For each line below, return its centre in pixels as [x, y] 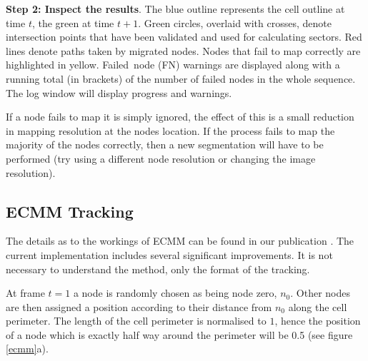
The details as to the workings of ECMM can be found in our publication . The [180, 241]
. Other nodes [320, 293]
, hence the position [318, 321]
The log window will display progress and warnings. [119, 92]
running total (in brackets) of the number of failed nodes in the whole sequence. [181, 78]
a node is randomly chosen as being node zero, [175, 293]
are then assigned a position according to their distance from [139, 306]
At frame [25, 293]
